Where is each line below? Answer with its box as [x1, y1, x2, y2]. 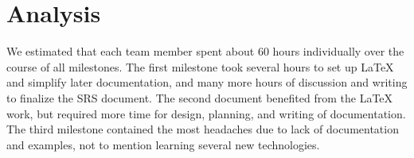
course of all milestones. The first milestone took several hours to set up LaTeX [6, 58, 394, 75]
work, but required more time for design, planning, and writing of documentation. [6, 105, 406, 121]
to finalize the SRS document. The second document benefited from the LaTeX [6, 89, 393, 106]
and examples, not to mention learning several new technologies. [6, 136, 320, 152]
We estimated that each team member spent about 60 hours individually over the [6, 43, 404, 60]
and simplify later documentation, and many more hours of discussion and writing [6, 74, 408, 91]
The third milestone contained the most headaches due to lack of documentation [6, 121, 399, 137]
